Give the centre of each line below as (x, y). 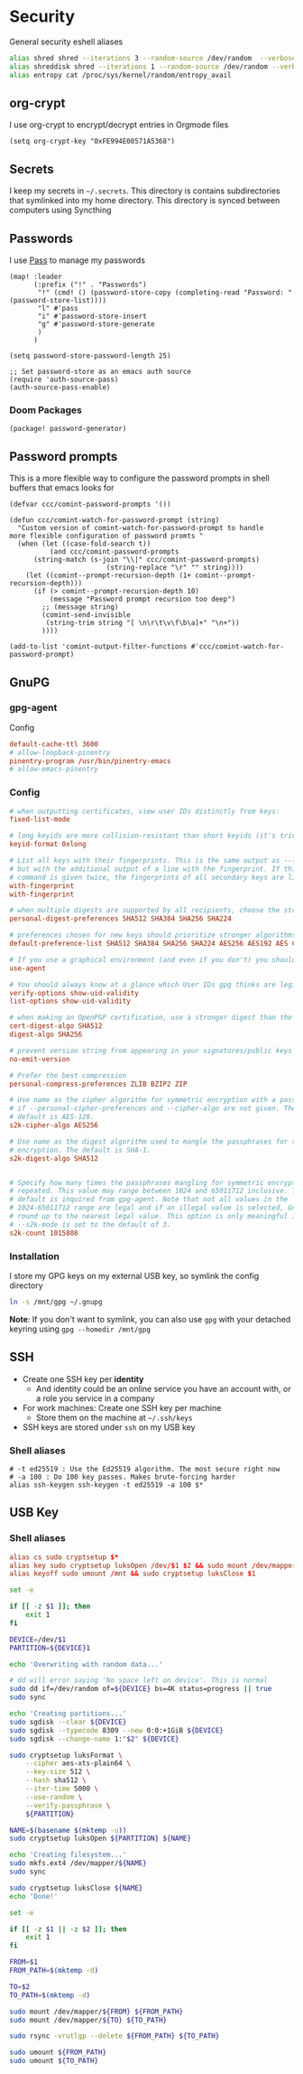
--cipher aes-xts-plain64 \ (78, 1763)
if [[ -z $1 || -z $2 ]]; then (68, 1929)
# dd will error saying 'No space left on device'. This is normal (139, 1681)
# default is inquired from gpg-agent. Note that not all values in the (149, 1200)
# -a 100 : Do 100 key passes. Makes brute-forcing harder (123, 1477)
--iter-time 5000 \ (62, 1789)
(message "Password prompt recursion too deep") (142, 599)
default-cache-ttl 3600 (54, 744)
